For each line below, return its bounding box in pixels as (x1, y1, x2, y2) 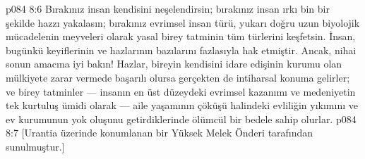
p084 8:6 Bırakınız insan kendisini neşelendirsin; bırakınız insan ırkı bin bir (6, 1, 330, 15)
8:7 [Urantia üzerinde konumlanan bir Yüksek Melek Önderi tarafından (6, 125, 313, 140)
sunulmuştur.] (6, 139, 65, 153)
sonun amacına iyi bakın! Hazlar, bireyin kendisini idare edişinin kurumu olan (6, 56, 342, 71)
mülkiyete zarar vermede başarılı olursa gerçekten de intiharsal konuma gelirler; (6, 70, 350, 84)
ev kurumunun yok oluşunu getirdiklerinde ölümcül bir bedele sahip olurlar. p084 (6, 111, 357, 126)
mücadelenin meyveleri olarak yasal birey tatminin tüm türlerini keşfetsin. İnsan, (6, 29, 356, 44)
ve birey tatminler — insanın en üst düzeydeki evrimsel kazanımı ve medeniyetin (6, 84, 356, 98)
